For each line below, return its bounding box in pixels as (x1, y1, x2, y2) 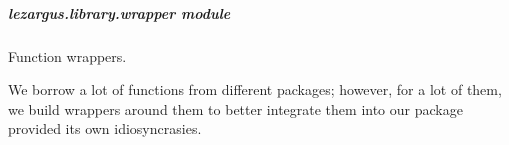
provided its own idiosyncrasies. (8, 118, 202, 139)
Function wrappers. (8, 45, 127, 66)
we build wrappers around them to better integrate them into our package (8, 98, 463, 119)
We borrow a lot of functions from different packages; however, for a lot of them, (8, 79, 502, 100)
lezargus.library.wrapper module (8, 2, 231, 23)
